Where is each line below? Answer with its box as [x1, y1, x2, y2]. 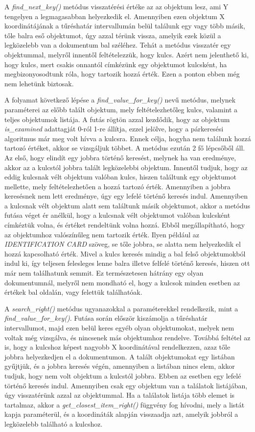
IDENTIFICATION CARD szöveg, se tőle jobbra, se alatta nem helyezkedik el [4, 239, 241, 249]
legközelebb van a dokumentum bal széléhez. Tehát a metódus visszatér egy [4, 40, 231, 50]
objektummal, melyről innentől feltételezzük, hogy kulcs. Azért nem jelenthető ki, [4, 49, 249, 59]
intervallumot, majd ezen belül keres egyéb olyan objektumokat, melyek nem [4, 323, 234, 332]
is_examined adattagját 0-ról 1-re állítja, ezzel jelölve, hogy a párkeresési [4, 124, 224, 134]
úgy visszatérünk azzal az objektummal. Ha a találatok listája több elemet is [4, 390, 235, 400]
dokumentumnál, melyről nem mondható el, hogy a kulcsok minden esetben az [4, 277, 240, 287]
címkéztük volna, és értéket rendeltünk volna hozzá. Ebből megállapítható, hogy [4, 220, 245, 230]
